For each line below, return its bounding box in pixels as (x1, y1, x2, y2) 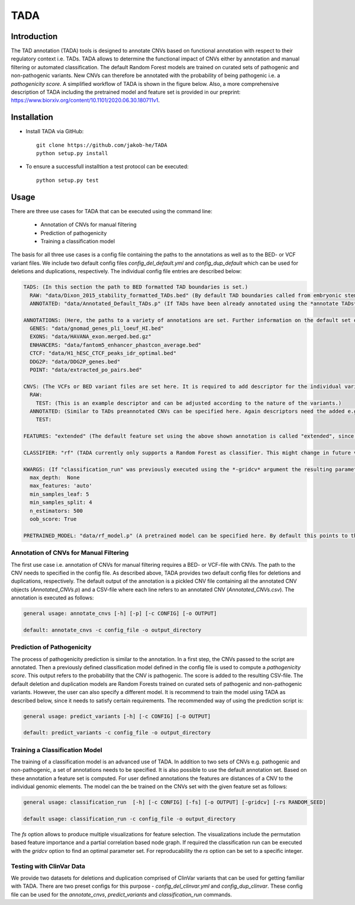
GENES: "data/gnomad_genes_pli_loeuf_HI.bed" (30, 325, 164, 332)
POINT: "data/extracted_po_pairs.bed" (30, 367, 142, 373)
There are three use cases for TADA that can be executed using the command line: (11, 207, 212, 214)
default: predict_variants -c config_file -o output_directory (23, 729, 211, 736)
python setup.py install (36, 150, 108, 157)
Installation (11, 113, 53, 123)
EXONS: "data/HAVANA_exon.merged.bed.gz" (30, 333, 152, 340)
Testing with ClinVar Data (11, 862, 86, 870)
